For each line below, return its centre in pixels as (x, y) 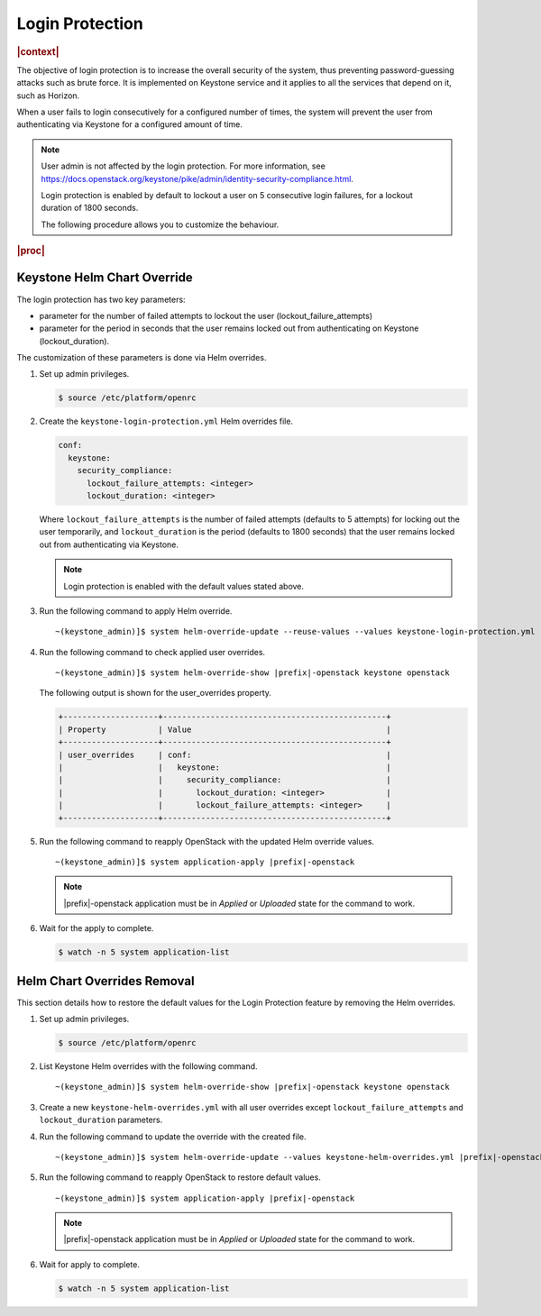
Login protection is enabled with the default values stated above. (184, 586)
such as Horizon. (48, 96)
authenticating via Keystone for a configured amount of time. (129, 124)
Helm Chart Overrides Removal (105, 981)
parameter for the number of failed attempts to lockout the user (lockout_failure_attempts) (206, 315)
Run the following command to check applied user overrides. (152, 652)
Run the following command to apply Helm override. (136, 611)
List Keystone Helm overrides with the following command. (148, 1066)
